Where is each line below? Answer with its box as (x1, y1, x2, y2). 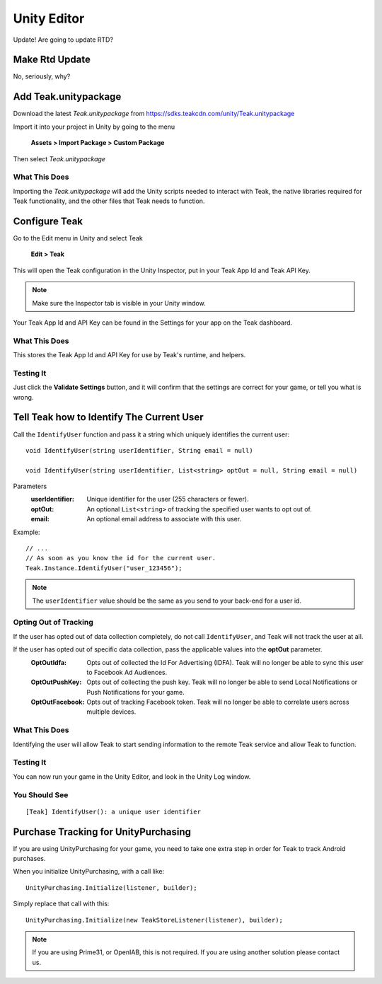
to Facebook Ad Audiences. (86, 668, 168, 676)
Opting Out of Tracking (13, 618, 93, 627)
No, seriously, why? (13, 72, 71, 81)
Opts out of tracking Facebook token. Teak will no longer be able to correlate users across (86, 698, 349, 707)
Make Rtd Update (13, 54, 91, 66)
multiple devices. (86, 707, 137, 716)
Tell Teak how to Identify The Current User (13, 411, 204, 424)
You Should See (13, 789, 69, 799)
